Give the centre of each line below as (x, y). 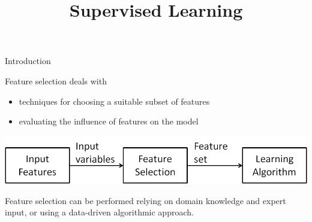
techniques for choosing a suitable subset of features (114, 101)
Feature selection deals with (56, 80)
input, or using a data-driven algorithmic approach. (99, 212)
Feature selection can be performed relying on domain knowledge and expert (145, 200)
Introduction (28, 61)
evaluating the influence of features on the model (109, 121)
